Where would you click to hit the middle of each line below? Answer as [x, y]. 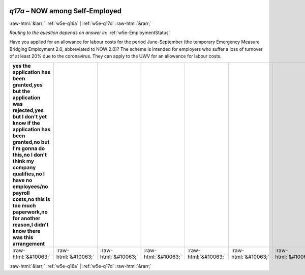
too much [24, 206]
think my [23, 161]
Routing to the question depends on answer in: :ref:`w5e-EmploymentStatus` [90, 33]
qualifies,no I [29, 174]
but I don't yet [30, 117]
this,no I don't [29, 155]
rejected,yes [28, 110]
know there [26, 231]
